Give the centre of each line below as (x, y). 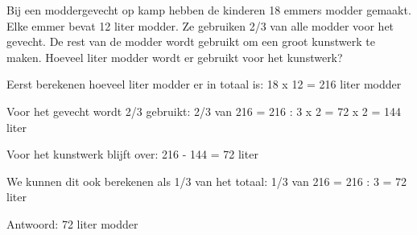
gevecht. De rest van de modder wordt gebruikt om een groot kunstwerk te (191, 41)
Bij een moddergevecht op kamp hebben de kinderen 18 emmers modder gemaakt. (209, 10)
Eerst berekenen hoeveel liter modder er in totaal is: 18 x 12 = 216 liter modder (204, 84)
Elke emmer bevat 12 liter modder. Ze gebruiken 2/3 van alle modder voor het (200, 25)
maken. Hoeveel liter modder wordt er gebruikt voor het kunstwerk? (175, 57)
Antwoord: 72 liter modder (72, 223)
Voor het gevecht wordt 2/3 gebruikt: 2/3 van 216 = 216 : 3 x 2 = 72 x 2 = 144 (204, 111)
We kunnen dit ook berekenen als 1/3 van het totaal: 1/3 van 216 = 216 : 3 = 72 (207, 181)
